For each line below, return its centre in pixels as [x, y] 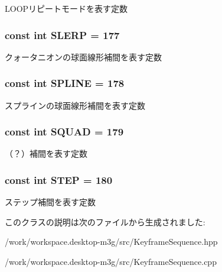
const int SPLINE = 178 [65, 83]
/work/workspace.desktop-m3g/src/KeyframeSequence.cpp [111, 262]
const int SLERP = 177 [62, 35]
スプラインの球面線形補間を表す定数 [75, 105]
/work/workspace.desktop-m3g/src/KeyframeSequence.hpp [111, 242]
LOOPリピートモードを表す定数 [66, 8]
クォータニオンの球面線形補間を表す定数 [83, 56]
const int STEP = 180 [59, 179]
